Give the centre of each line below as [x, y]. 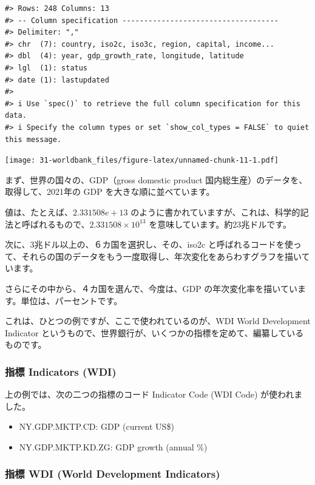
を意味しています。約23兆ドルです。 [220, 224]
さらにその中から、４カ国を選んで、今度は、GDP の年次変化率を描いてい [151, 288]
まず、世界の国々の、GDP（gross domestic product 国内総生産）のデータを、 [156, 179]
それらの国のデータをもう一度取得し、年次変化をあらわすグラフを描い [161, 256]
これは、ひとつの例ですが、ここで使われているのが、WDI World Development [158, 321]
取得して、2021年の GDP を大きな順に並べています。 [110, 192]
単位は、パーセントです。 [72, 300]
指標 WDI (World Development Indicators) [113, 474]
